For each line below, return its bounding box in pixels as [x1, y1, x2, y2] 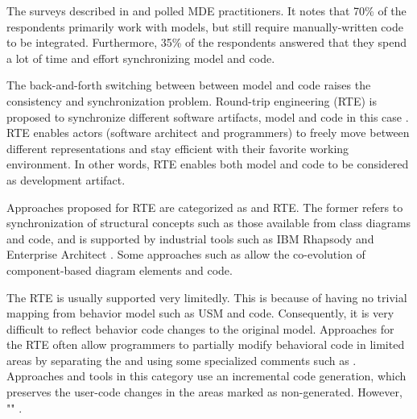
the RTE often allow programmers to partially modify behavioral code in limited [6, 336, 405, 353]
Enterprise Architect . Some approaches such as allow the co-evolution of [6, 246, 365, 263]
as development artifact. [6, 171, 126, 188]
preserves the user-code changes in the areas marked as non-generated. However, [6, 384, 403, 400]
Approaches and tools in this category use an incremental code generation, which [6, 367, 407, 384]
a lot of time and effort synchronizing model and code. [6, 49, 275, 66]
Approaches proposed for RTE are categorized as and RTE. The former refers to [6, 198, 403, 215]
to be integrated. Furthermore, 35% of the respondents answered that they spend [6, 34, 407, 51]
